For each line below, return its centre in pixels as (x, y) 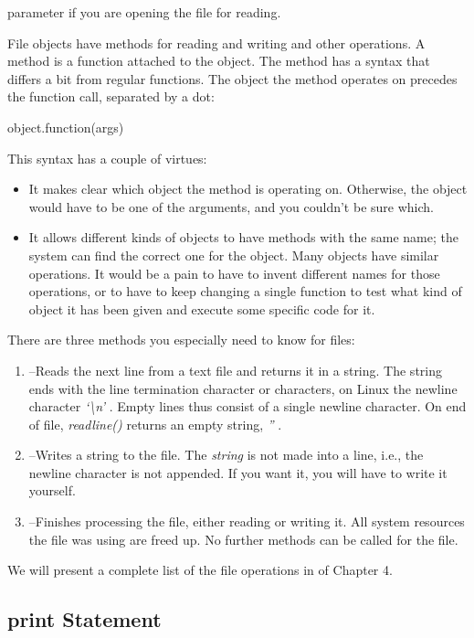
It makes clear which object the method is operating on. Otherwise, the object (248, 189)
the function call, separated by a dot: (111, 96)
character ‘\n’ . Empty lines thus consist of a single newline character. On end (248, 406)
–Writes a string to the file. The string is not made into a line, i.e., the (226, 455)
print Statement (84, 619)
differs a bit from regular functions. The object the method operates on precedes (232, 78)
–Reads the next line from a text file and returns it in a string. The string (235, 370)
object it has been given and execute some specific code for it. (202, 308)
